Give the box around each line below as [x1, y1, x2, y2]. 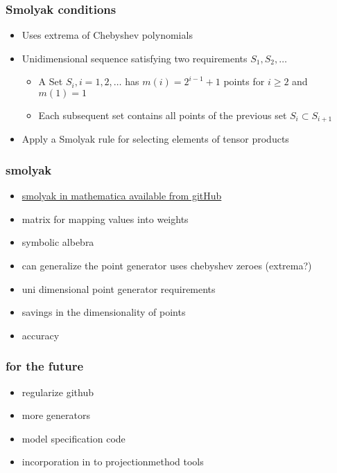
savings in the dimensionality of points [21, 305, 186, 319]
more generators [21, 408, 90, 422]
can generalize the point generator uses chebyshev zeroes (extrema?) [21, 258, 312, 273]
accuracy [21, 328, 60, 342]
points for [223, 74, 265, 89]
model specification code [21, 431, 126, 445]
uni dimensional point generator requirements [21, 281, 216, 296]
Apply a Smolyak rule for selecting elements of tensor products [21, 132, 289, 146]
